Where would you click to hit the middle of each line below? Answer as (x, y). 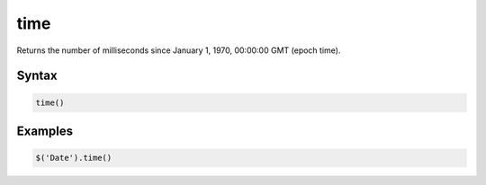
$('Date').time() (74, 158)
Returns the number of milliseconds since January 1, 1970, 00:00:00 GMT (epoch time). (179, 50)
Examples (45, 131)
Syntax (37, 76)
